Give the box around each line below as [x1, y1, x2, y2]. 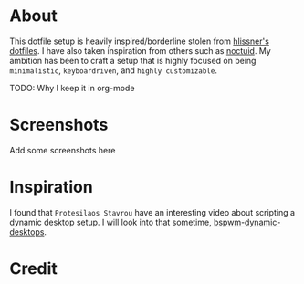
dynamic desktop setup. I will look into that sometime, [9, 216, 212, 227]
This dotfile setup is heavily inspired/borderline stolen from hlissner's [9, 36, 269, 47]
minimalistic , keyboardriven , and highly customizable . [9, 65, 217, 76]
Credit [9, 258, 58, 279]
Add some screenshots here [9, 144, 116, 155]
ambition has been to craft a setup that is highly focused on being [9, 55, 257, 66]
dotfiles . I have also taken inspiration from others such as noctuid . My [9, 45, 271, 56]
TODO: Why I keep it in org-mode [9, 82, 135, 93]
